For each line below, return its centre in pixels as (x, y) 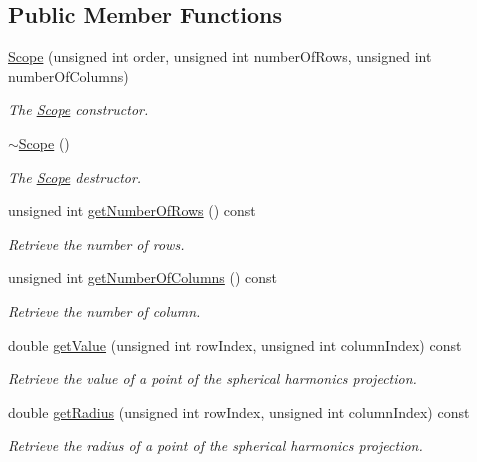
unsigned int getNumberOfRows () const (132, 210)
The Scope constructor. (78, 109)
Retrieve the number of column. (104, 310)
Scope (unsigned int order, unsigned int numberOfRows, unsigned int (220, 56)
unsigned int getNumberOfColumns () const (143, 277)
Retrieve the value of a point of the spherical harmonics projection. (212, 378)
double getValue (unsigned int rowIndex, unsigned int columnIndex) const (235, 344)
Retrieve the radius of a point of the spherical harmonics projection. (215, 445)
